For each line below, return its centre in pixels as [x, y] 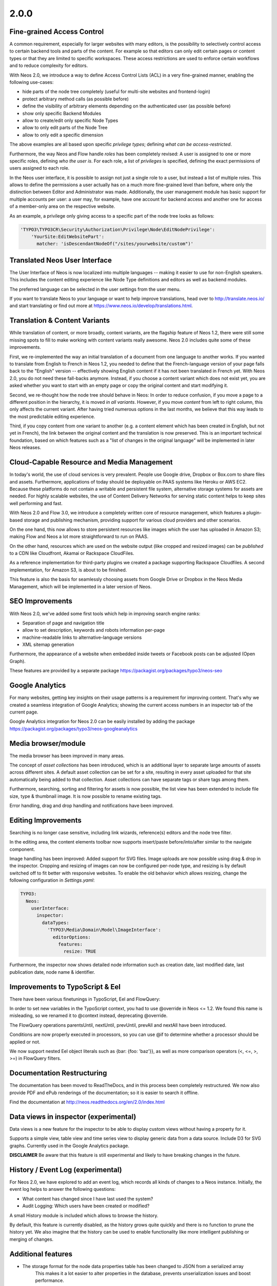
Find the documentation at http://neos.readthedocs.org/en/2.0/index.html [87, 1102]
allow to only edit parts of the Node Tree [65, 128]
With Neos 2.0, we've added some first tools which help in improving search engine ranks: [105, 613]
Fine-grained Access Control [57, 32]
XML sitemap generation [48, 645]
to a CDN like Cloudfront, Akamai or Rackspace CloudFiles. [72, 553]
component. [22, 849]
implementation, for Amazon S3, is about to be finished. [68, 570]
